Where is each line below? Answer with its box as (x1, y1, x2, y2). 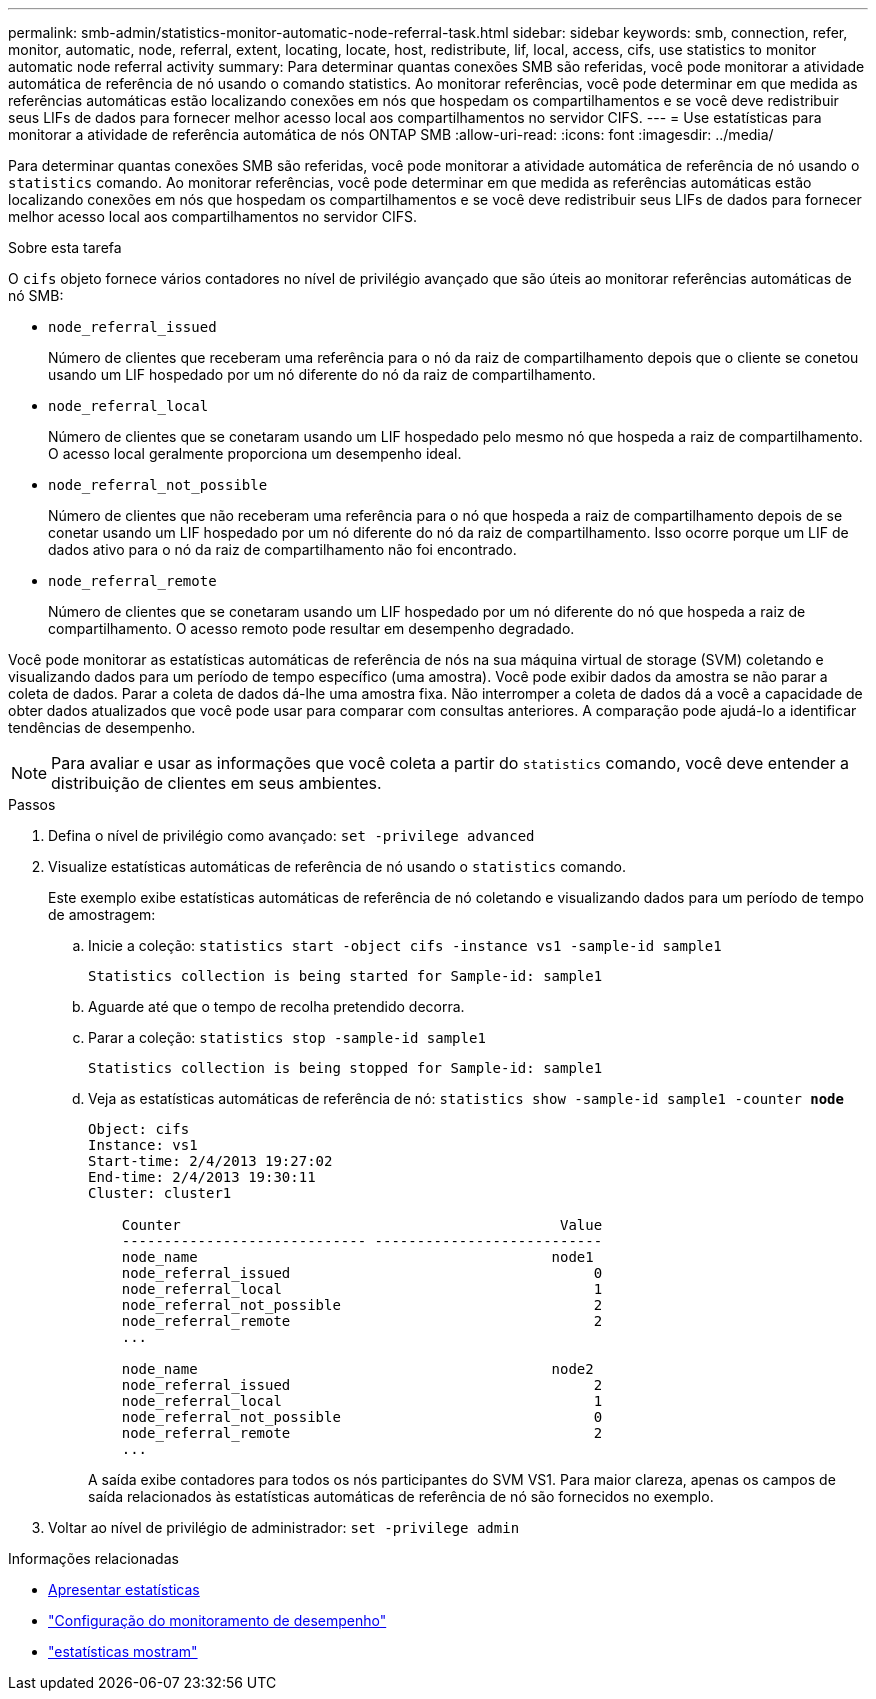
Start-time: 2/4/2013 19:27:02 (88, 1153, 333, 1169)
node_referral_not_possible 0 (121, 1409, 603, 1425)
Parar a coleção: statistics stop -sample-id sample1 (88, 1029, 486, 1046)
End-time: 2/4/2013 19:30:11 (88, 1169, 316, 1185)
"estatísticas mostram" (48, 1643, 198, 1660)
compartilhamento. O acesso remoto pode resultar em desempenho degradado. (48, 620, 575, 637)
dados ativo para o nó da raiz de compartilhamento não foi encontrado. (48, 541, 517, 558)
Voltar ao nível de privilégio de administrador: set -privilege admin (48, 1519, 520, 1536)
